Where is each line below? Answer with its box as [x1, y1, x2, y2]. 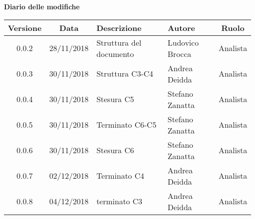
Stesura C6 [96, 144, 134, 156]
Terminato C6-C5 [96, 119, 156, 131]
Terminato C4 [96, 170, 145, 182]
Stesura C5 [96, 93, 134, 105]
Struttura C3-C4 [96, 68, 153, 80]
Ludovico [167, 36, 199, 48]
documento [96, 48, 134, 59]
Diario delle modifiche [4, 1, 80, 11]
